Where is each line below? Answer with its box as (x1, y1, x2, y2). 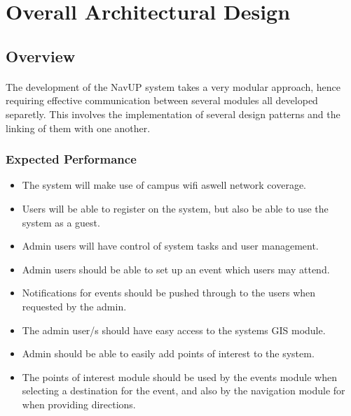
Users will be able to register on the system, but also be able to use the (22, 201, 329, 215)
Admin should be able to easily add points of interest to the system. (22, 346, 315, 361)
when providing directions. (22, 396, 136, 411)
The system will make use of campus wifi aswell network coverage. (22, 178, 306, 192)
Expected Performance (6, 150, 137, 168)
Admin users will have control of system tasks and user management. (22, 238, 319, 253)
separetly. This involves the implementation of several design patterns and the (6, 106, 340, 121)
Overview (6, 45, 76, 66)
